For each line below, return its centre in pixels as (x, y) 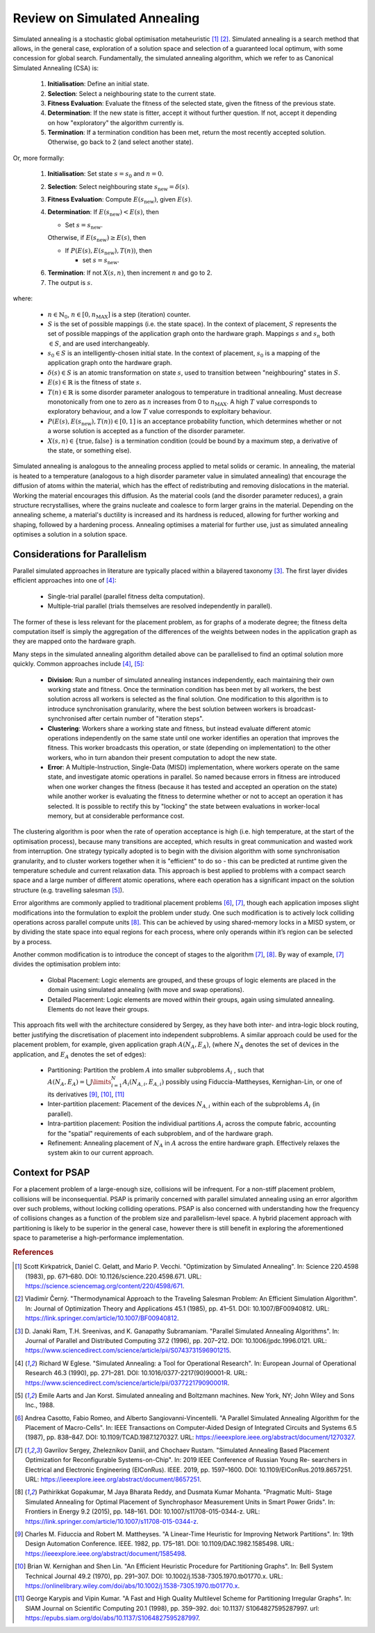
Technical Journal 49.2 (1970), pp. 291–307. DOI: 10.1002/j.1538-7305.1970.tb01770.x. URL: (154, 1576)
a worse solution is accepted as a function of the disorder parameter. (147, 431)
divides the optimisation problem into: (67, 964)
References (33, 1252)
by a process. (32, 941)
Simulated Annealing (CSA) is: (56, 68)
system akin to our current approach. (101, 1153)
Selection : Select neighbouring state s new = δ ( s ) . (119, 187)
